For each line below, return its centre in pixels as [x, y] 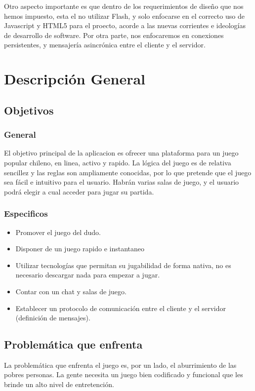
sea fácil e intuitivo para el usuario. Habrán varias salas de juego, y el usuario [122, 182]
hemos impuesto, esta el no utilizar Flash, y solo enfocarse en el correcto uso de [124, 16]
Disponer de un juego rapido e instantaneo [80, 249]
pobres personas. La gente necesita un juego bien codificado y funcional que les [124, 374]
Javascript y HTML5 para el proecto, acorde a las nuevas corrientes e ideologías [125, 25]
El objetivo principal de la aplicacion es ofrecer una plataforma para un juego [121, 153]
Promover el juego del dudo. [58, 232]
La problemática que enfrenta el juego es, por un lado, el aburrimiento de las [120, 365]
